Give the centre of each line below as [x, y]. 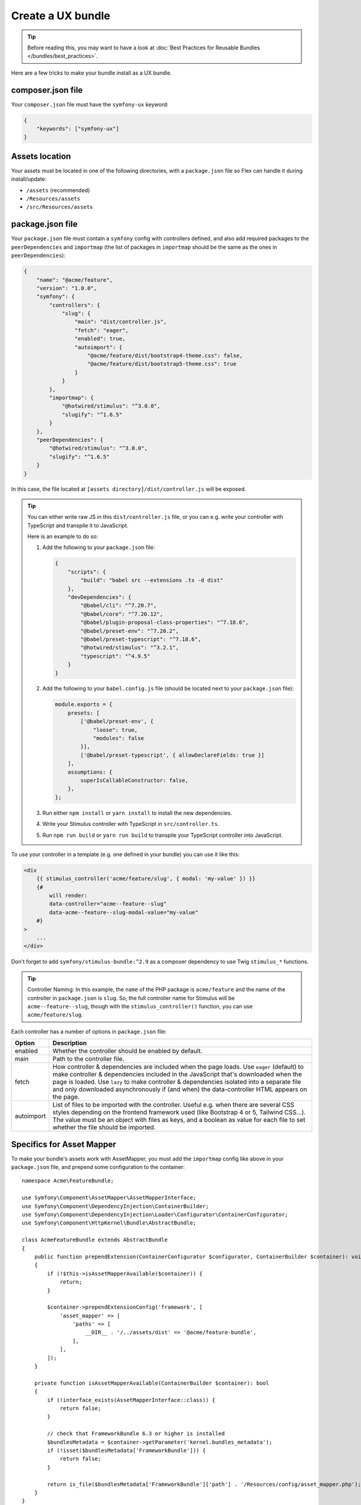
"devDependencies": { [100, 597]
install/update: [29, 179]
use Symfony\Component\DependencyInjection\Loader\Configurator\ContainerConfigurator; [155, 1215]
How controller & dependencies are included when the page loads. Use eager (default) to [178, 1067]
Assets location [41, 156]
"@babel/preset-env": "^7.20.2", [130, 631]
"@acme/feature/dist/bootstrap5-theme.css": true [162, 364]
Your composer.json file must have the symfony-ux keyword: [90, 104]
